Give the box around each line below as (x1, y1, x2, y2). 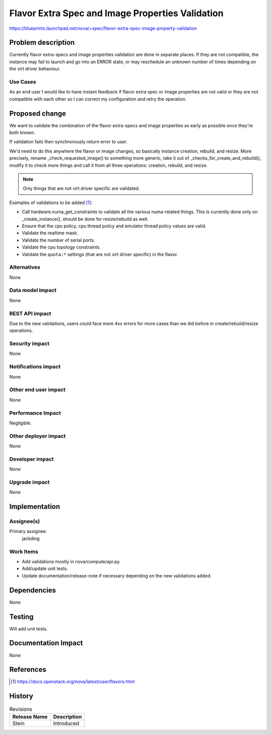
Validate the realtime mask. (22, 230, 78, 236)
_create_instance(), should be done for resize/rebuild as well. (22, 216, 149, 222)
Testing (9, 612, 34, 621)
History (9, 692, 34, 701)
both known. (9, 129, 35, 136)
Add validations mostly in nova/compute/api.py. (22, 559, 121, 565)
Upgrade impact (9, 478, 50, 485)
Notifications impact (9, 363, 60, 370)
